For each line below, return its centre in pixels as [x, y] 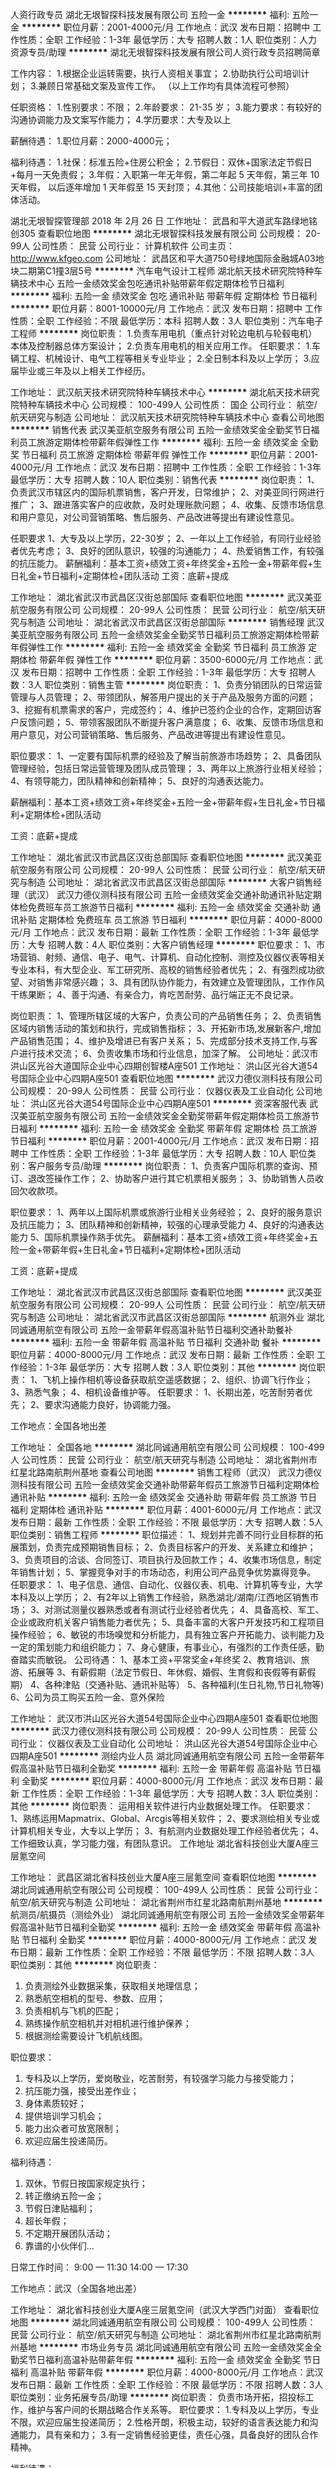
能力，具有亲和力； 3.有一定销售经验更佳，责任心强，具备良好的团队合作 [168, 2434]
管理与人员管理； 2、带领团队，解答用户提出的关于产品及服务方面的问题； [163, 697]
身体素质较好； [55, 2103]
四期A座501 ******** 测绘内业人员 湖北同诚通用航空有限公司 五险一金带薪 [163, 1756]
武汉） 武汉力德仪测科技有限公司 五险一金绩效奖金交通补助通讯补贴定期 [174, 894]
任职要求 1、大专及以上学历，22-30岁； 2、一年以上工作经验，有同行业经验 [166, 538]
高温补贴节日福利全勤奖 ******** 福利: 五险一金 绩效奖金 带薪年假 [155, 1927]
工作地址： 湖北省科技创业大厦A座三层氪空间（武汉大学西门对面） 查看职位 [165, 2309]
